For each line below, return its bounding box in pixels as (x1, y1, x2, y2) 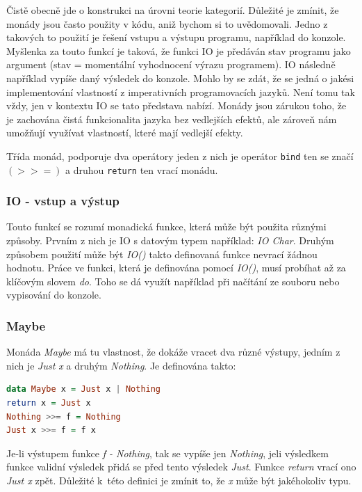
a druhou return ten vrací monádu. (65, 162, 218, 177)
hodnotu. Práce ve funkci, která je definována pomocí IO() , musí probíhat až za (6, 260, 346, 275)
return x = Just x (6, 398, 91, 408)
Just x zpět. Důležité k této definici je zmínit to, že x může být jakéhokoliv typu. (6, 473, 352, 487)
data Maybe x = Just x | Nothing (6, 384, 161, 395)
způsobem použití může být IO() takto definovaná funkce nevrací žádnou (6, 246, 318, 261)
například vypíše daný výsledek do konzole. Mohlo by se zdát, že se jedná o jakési (6, 70, 354, 85)
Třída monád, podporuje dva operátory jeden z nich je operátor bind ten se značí (6, 148, 354, 163)
